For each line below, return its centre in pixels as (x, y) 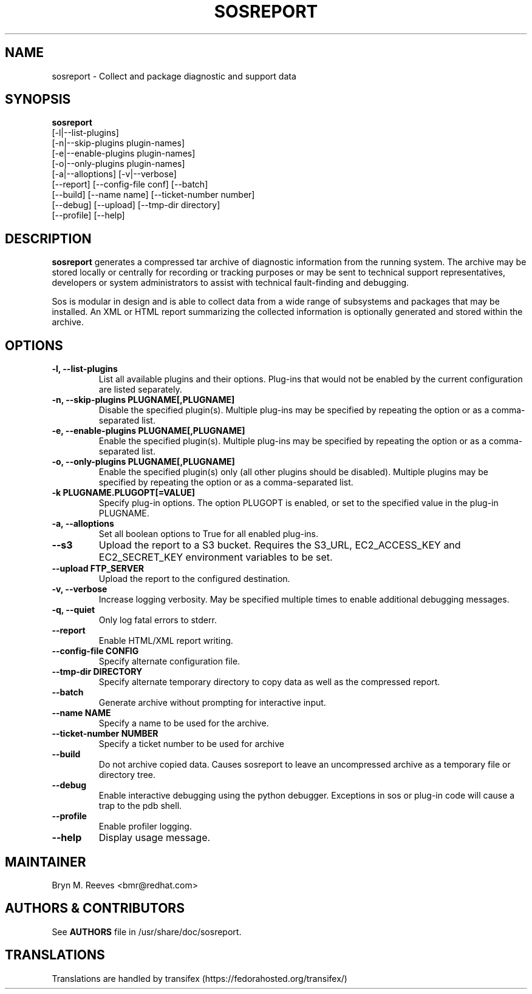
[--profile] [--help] (88, 215)
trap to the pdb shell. (140, 806)
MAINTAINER (46, 862)
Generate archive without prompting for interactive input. (212, 703)
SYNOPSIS (38, 100)
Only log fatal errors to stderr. (158, 620)
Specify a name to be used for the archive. (184, 723)
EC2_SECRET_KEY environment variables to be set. (216, 557)
